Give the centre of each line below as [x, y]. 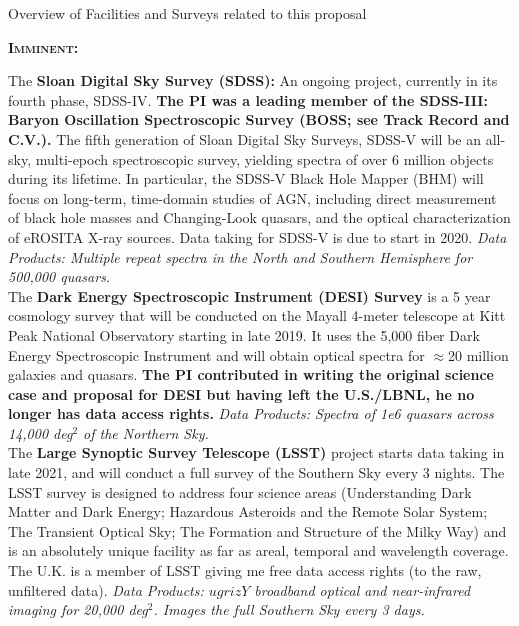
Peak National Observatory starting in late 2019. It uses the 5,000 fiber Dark [244, 334]
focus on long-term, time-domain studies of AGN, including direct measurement [252, 197]
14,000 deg [40, 432]
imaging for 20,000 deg [78, 609]
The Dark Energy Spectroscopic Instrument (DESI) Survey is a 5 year [249, 295]
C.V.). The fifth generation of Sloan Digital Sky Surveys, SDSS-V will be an [245, 138]
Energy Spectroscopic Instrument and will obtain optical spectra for [216, 354]
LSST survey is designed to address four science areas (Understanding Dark [240, 491]
